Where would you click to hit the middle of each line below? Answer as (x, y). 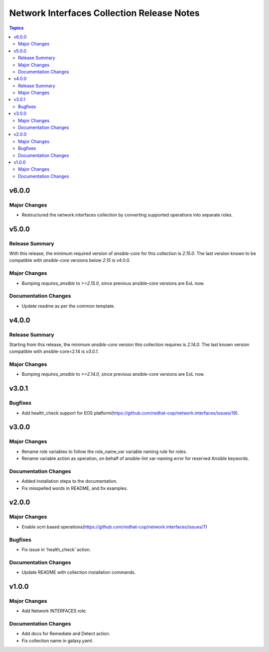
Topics (16, 28)
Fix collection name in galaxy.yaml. (58, 641)
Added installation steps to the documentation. (70, 481)
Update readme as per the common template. (68, 306)
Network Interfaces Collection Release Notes (105, 13)
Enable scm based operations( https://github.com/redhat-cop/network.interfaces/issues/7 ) (115, 527)
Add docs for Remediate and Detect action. (66, 634)
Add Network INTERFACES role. (54, 611)
